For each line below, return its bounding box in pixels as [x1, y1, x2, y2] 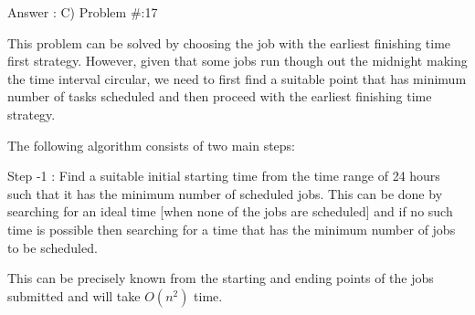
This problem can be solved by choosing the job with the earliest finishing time [7, 33, 451, 52]
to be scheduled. [7, 237, 98, 257]
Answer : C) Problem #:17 [7, 3, 158, 21]
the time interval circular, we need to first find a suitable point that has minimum [7, 68, 467, 88]
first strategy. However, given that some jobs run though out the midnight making [7, 51, 468, 70]
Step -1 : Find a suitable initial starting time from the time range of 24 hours [7, 166, 440, 185]
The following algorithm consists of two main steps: [7, 135, 296, 154]
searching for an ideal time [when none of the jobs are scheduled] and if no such [7, 202, 453, 221]
